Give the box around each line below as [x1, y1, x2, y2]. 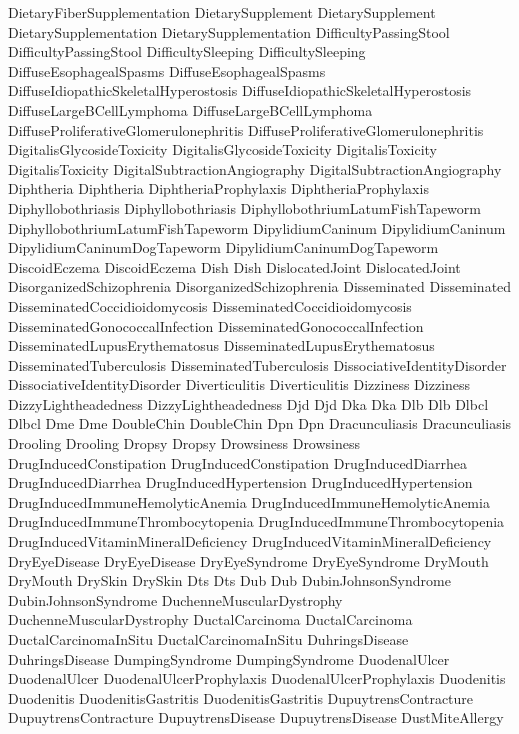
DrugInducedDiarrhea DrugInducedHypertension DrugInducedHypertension [8, 472, 473, 493]
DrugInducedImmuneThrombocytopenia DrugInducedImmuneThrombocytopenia [8, 511, 505, 532]
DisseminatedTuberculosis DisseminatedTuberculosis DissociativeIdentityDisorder [8, 354, 507, 375]
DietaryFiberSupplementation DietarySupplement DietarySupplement [8, 2, 436, 22]
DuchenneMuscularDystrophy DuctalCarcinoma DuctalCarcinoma [8, 609, 413, 630]
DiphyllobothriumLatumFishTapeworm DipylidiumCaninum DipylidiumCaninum [8, 217, 506, 238]
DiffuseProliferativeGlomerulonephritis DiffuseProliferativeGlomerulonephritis [8, 119, 484, 140]
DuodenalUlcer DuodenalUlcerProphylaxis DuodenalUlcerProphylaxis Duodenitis [8, 668, 506, 689]
